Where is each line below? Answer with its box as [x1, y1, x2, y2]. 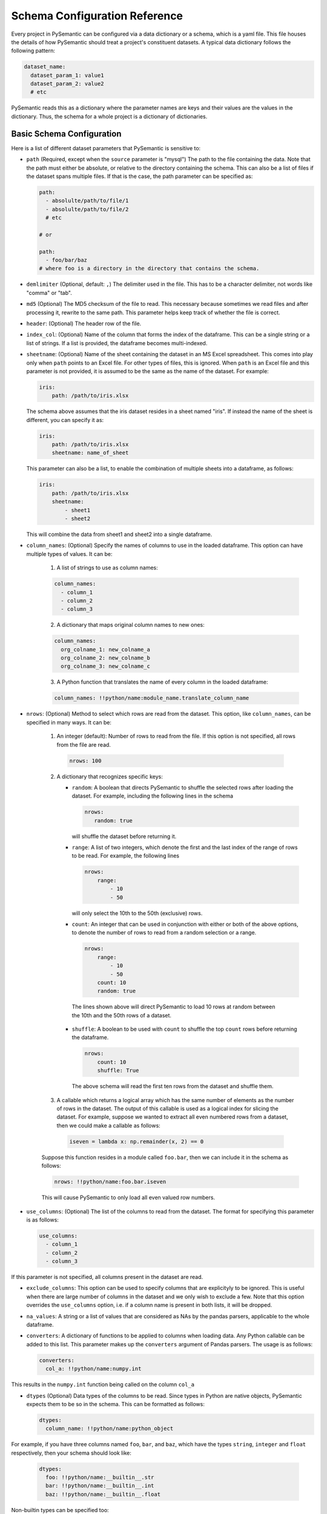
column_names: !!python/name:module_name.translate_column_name [54, 695, 249, 702]
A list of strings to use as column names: [56, 564, 158, 572]
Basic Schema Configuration [11, 128, 122, 139]
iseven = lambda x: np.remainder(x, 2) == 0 [69, 1138, 204, 1145]
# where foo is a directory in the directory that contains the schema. [39, 265, 260, 272]
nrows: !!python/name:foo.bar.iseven [54, 1178, 167, 1185]
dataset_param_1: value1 [30, 71, 104, 79]
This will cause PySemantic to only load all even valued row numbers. [41, 1194, 215, 1202]
